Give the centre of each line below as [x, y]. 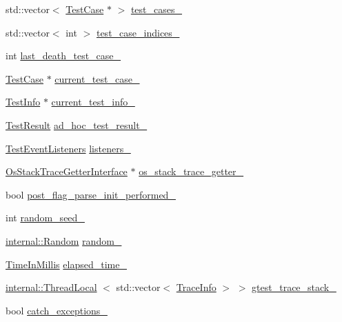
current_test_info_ [93, 102]
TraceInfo [196, 287]
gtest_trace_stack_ [294, 287]
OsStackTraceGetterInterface [67, 171]
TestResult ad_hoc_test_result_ [77, 124]
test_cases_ [156, 9]
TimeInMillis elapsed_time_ [66, 264]
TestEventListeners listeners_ [68, 148]
